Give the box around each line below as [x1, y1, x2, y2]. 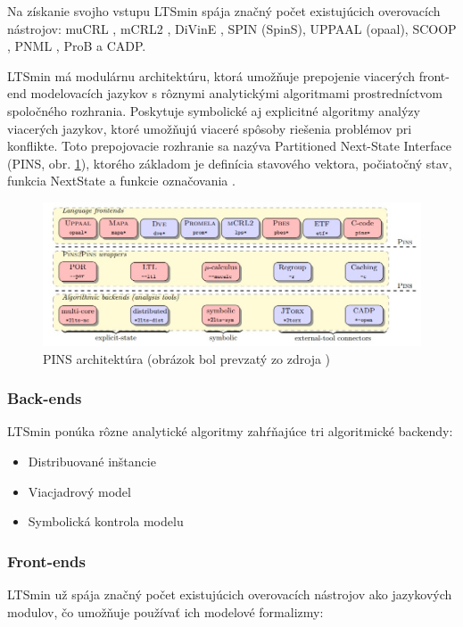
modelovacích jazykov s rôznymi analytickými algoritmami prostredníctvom [30, 84, 442, 103]
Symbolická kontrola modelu [28, 512, 184, 531]
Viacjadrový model [28, 482, 131, 500]
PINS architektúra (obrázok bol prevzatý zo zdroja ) [43, 349, 331, 367]
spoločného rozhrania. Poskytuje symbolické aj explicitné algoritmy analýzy [7, 101, 420, 120]
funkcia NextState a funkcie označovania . [7, 171, 236, 190]
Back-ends [7, 387, 82, 409]
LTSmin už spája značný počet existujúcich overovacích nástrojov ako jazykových [7, 585, 452, 603]
